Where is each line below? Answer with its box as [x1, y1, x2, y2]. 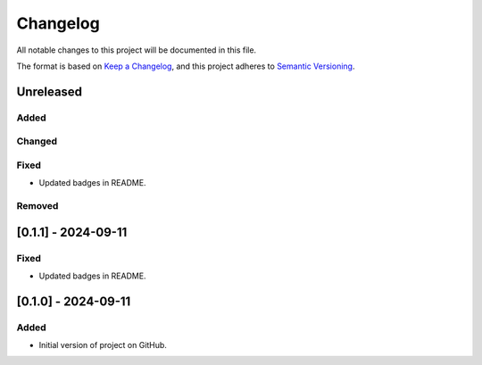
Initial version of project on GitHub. [38, 340, 167, 351]
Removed [16, 199, 59, 212]
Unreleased [16, 84, 83, 99]
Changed [16, 135, 58, 147]
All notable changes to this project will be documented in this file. [16, 45, 257, 55]
